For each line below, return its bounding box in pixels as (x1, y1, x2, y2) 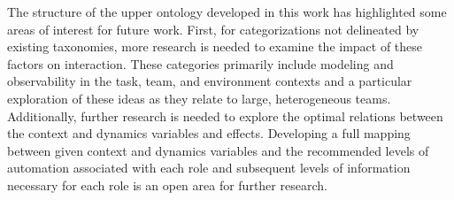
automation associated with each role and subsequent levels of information (7, 158, 411, 177)
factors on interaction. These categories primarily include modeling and (7, 54, 394, 73)
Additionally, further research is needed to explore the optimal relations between (7, 106, 443, 125)
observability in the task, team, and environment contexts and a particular (7, 72, 412, 90)
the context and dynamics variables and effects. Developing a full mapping (7, 124, 411, 142)
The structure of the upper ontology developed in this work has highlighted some (7, 3, 447, 20)
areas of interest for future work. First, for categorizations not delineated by (7, 19, 419, 38)
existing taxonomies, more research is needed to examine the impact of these (7, 37, 423, 56)
